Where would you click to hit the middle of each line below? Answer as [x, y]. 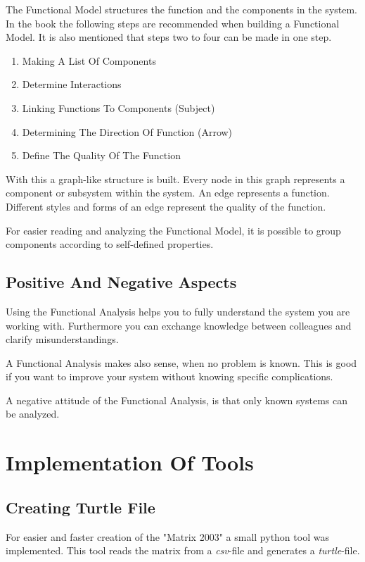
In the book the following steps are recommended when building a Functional [173, 23]
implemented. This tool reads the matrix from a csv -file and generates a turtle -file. [183, 550]
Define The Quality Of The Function [101, 155]
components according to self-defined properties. [110, 244]
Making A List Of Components [89, 60]
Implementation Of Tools [130, 462]
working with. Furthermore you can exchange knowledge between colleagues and [179, 325]
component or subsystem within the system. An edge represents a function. [168, 193]
